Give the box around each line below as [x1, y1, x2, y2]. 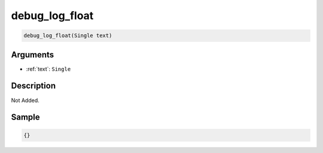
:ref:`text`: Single [26, 65, 71, 72]
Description [11, 81, 56, 91]
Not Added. [11, 96, 40, 104]
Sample [11, 112, 40, 123]
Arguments [11, 50, 54, 60]
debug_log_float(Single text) [23, 32, 112, 39]
